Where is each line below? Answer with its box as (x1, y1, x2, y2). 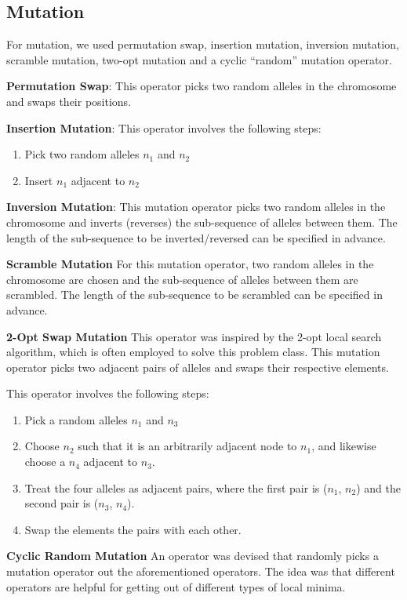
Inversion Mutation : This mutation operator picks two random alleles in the (6, 198, 386, 215)
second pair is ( (24, 495, 99, 511)
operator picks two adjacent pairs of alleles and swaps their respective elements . (6, 358, 389, 375)
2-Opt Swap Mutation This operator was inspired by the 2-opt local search (6, 328, 382, 344)
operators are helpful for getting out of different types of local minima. (6, 578, 346, 595)
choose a (24, 453, 66, 470)
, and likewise (311, 438, 376, 454)
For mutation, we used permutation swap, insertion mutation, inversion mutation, (6, 36, 399, 53)
